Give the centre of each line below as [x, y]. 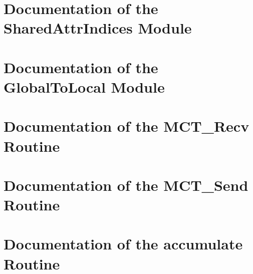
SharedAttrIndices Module [98, 28]
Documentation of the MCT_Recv [126, 126]
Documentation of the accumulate [123, 244]
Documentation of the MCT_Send [126, 185]
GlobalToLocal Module [84, 86]
